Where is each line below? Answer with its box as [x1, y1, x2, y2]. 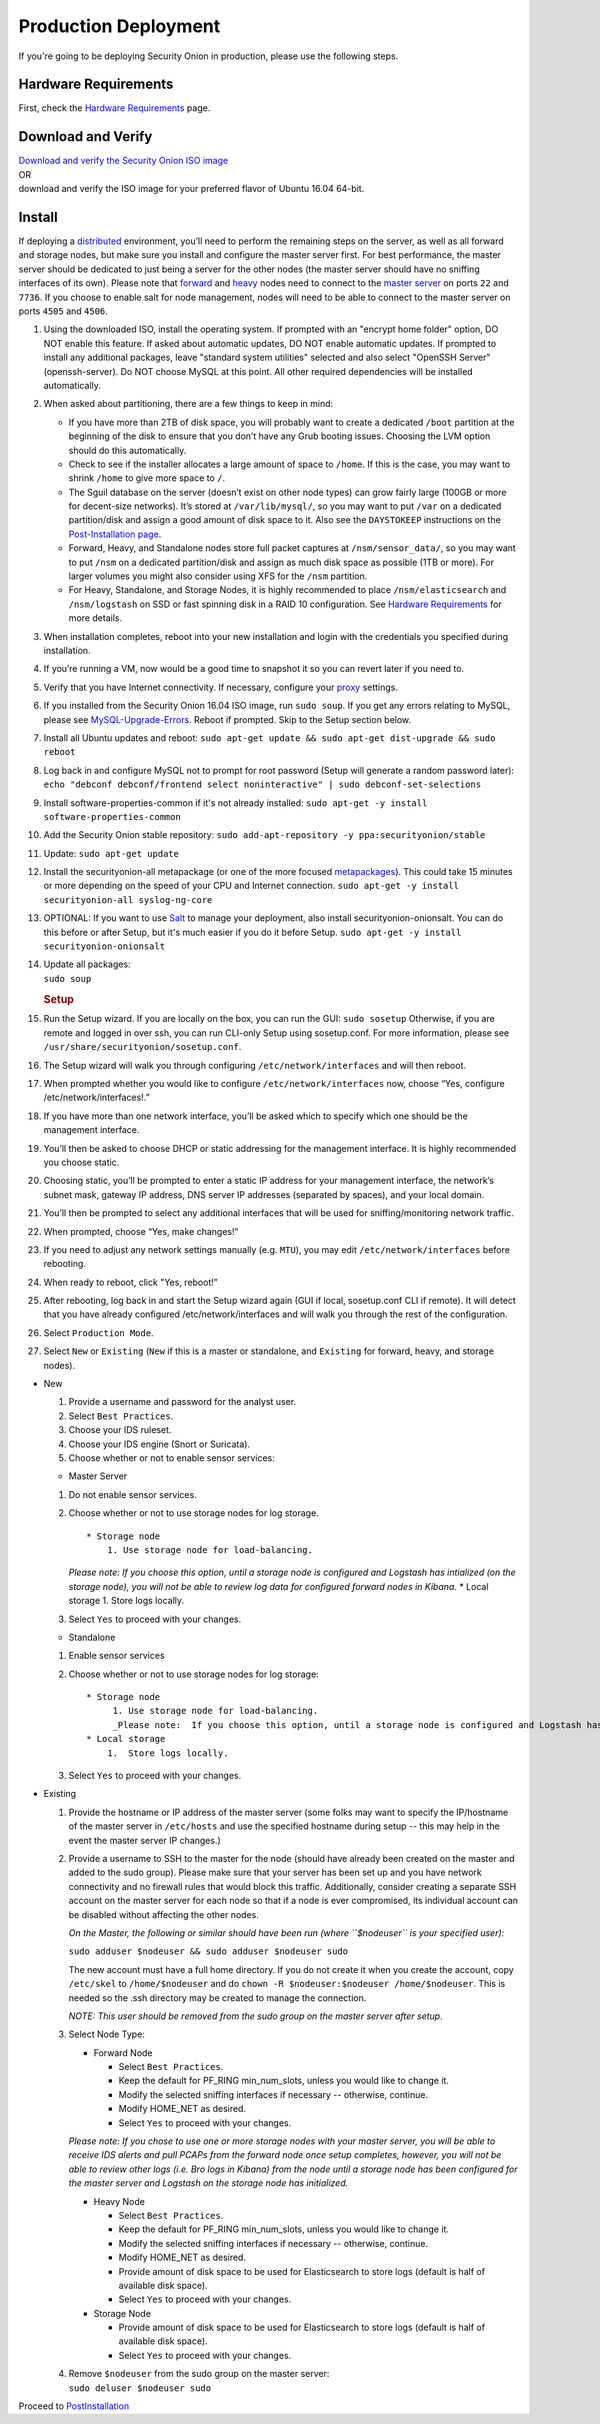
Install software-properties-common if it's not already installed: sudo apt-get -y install [43, 796, 428, 809]
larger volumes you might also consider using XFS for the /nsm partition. [68, 570, 368, 582]
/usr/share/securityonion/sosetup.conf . [43, 1041, 242, 1053]
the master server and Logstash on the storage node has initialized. [68, 2177, 349, 2189]
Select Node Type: [68, 2028, 145, 2040]
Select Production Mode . [43, 1326, 154, 1339]
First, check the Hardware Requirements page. [18, 102, 211, 114]
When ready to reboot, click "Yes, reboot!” [43, 1276, 219, 1288]
